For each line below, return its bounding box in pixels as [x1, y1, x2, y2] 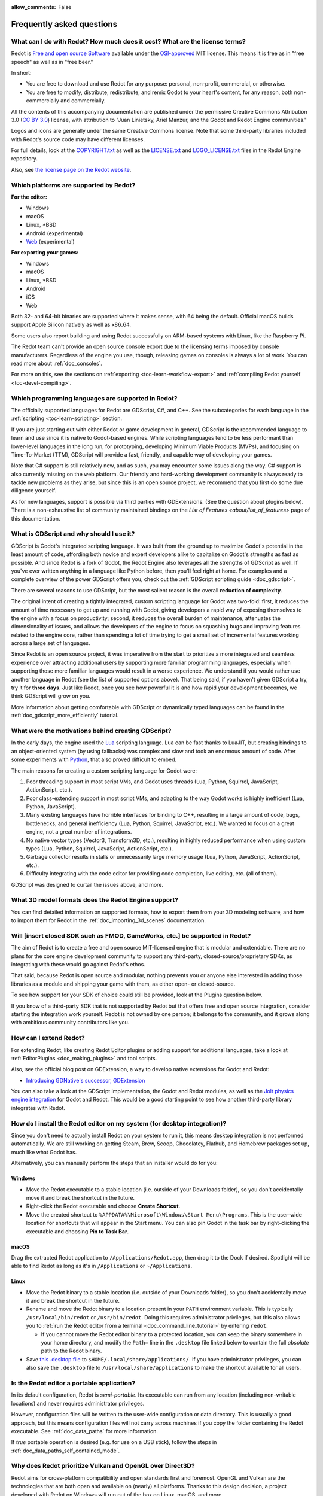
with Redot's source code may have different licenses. [11, 135, 145, 143]
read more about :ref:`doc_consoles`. [11, 360, 103, 367]
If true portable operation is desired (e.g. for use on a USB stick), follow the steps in [11, 1439, 217, 1446]
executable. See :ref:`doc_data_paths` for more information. [11, 1427, 159, 1434]
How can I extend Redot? [11, 1034, 85, 1042]
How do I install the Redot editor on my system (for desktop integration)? [11, 1119, 227, 1127]
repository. [11, 155, 38, 162]
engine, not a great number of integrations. [26, 828, 132, 835]
